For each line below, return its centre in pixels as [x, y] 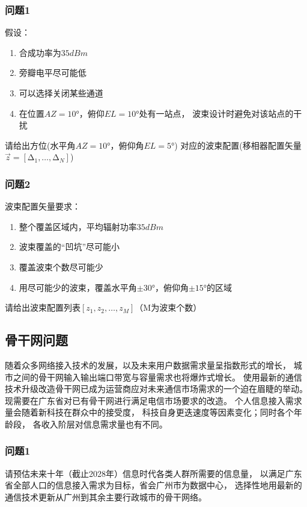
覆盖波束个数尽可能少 [61, 266]
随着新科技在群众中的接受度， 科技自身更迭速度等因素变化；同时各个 [157, 412]
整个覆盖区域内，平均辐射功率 [78, 226]
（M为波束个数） [168, 307]
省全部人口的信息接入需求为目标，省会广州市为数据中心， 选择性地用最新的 [153, 485]
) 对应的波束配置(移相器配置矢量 [238, 145]
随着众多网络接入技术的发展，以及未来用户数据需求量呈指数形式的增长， [148, 365]
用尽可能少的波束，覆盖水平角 [78, 287]
